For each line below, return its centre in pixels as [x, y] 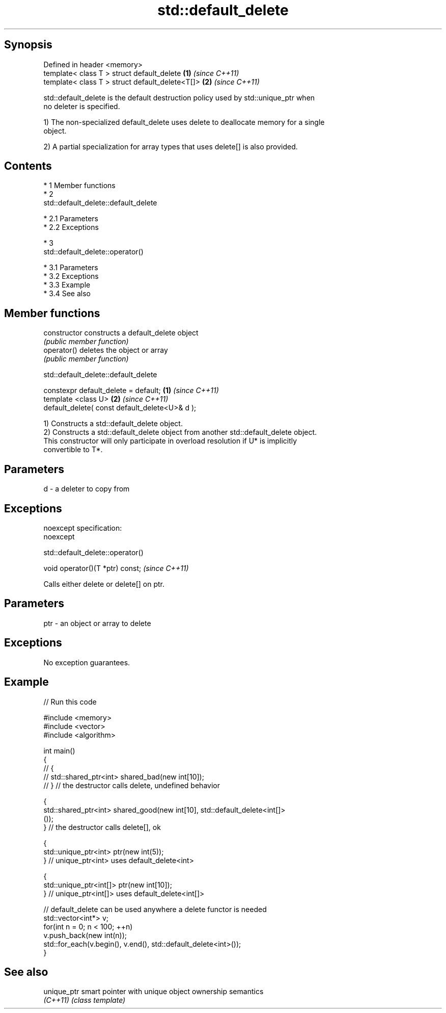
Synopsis [28, 45]
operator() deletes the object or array [106, 350]
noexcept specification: [83, 528]
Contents [28, 166]
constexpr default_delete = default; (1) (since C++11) [131, 391]
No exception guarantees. [87, 662]
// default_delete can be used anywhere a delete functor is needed [155, 909]
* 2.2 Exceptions [71, 227]
